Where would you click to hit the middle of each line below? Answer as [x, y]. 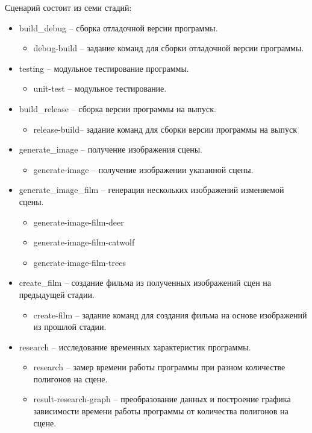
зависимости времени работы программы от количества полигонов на [161, 411]
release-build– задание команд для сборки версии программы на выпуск [165, 129]
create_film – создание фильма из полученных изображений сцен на [145, 283]
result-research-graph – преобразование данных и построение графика [162, 399]
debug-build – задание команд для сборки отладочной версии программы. [169, 48]
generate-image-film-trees [80, 262]
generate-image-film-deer [79, 222]
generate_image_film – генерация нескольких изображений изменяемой [151, 190]
